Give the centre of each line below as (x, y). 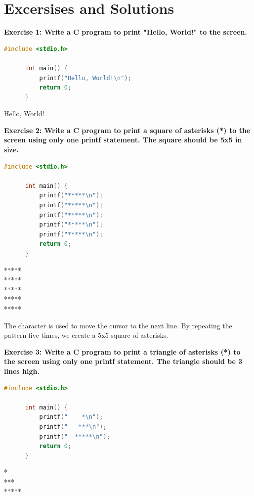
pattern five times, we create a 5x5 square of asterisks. (86, 335)
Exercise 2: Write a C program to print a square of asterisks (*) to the (127, 130)
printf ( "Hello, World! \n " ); (85, 78)
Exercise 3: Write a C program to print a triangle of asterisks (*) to (122, 351)
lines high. (22, 371)
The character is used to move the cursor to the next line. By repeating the (118, 325)
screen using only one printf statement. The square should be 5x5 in (123, 140)
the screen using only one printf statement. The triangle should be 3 (123, 361)
